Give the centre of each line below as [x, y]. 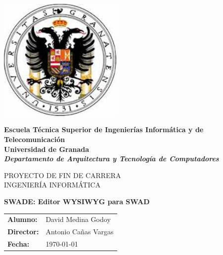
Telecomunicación [35, 139]
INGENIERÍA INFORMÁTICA [52, 185]
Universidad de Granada [47, 149]
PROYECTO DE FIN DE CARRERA [63, 175]
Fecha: [19, 243]
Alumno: [22, 219]
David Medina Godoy [78, 219]
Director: [23, 232]
